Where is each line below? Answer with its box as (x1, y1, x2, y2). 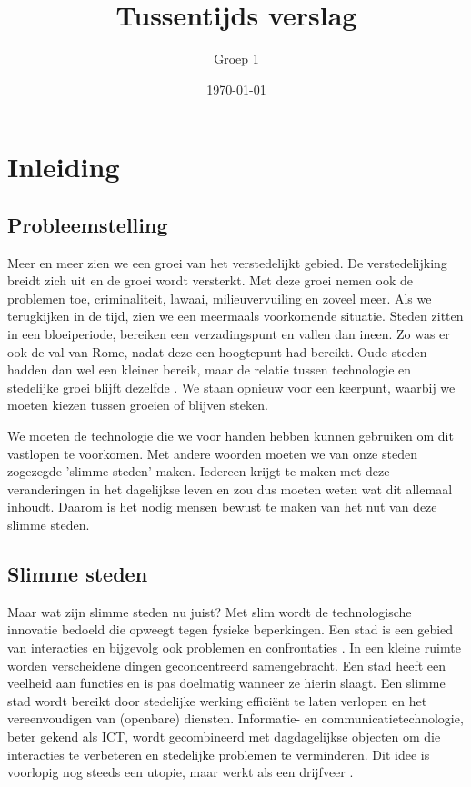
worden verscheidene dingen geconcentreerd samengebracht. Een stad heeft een (7, 655, 446, 674)
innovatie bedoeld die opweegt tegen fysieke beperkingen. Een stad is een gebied (7, 620, 454, 639)
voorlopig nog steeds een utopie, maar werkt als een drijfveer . (7, 762, 354, 782)
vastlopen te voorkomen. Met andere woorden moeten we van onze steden (7, 443, 417, 463)
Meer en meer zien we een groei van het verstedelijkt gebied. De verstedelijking (7, 253, 447, 272)
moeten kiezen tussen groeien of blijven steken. (7, 395, 268, 414)
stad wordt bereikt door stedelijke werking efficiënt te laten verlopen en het (7, 691, 427, 710)
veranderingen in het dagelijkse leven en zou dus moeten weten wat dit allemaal (7, 479, 453, 498)
